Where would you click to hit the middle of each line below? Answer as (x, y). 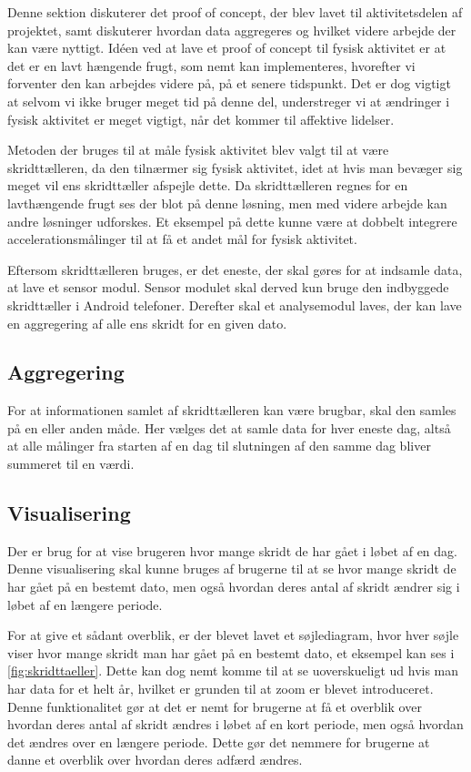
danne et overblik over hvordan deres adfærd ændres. (155, 760)
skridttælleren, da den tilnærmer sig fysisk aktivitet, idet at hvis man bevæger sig (235, 167)
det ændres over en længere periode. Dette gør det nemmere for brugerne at (219, 742)
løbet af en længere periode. (85, 604)
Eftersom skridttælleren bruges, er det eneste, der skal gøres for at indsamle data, (235, 269)
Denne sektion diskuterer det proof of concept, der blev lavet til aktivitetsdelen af (235, 12)
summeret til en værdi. (71, 464)
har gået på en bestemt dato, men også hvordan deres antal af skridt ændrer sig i (234, 587)
